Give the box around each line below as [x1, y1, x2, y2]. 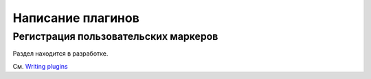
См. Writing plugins [12, 62, 68, 70]
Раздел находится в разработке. [12, 49, 109, 58]
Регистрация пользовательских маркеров [12, 30, 218, 43]
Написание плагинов [12, 10, 140, 25]
